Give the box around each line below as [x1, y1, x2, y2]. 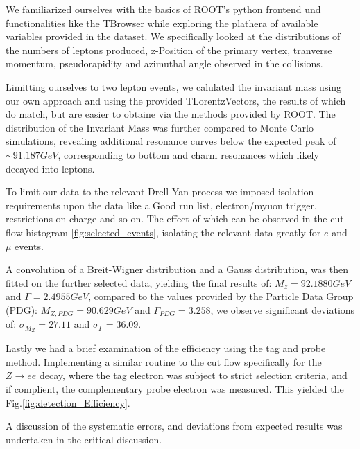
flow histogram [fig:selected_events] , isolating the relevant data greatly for [6, 224, 321, 239]
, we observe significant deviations [210, 302, 355, 317]
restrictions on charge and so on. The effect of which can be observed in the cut [6, 211, 344, 226]
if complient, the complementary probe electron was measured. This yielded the [6, 381, 344, 396]
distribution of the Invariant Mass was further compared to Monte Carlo [6, 120, 314, 134]
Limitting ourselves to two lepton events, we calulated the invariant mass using [6, 79, 342, 94]
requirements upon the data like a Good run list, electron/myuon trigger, [6, 197, 317, 212]
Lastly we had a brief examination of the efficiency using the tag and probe [6, 341, 326, 355]
